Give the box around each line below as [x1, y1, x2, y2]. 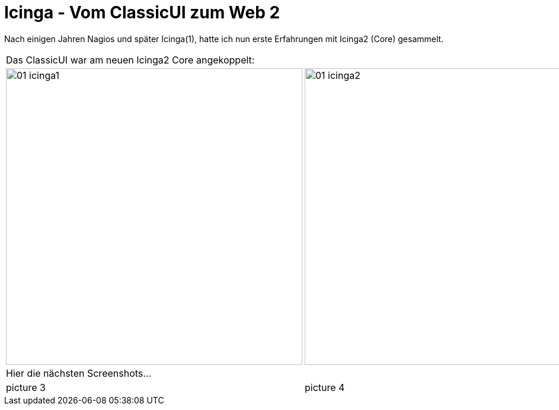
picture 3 [6, 381, 46, 393]
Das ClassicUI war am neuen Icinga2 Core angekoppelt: [6, 53, 255, 66]
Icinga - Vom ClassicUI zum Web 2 [4, 2, 280, 23]
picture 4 [305, 381, 345, 393]
